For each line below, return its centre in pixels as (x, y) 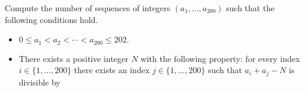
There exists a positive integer (74, 58)
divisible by (40, 82)
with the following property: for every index (220, 58)
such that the (250, 8)
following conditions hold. (51, 19)
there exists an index (112, 70)
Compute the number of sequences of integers (88, 8)
